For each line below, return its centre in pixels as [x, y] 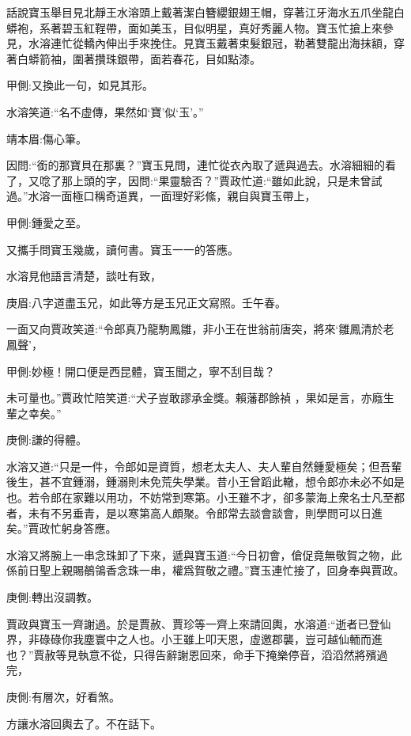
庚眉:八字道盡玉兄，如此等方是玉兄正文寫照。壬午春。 [146, 302]
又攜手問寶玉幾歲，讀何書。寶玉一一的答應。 [123, 249]
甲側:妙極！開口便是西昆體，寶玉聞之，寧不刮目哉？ [141, 371]
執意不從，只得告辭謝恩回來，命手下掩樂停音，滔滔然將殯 [227, 654]
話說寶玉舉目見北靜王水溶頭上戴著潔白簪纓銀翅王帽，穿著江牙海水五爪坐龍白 [205, 12]
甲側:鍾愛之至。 [47, 222]
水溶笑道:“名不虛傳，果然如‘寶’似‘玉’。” [105, 111]
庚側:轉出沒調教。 [52, 597]
